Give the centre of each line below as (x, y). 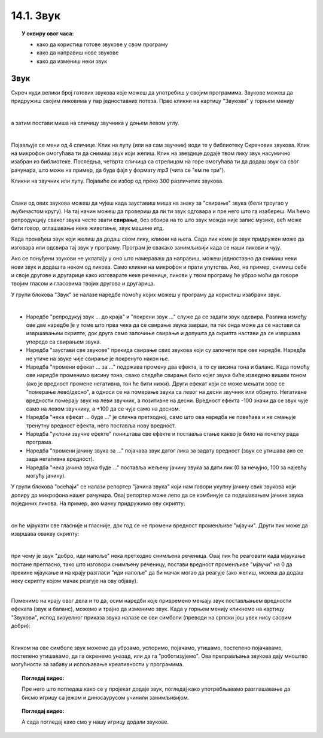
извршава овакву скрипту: (45, 534)
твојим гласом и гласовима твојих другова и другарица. (83, 284)
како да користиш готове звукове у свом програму (103, 44)
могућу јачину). (46, 476)
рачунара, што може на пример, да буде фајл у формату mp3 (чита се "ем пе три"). (118, 170)
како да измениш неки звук (72, 61)
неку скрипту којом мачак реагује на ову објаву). (74, 581)
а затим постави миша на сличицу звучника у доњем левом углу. (95, 123)
